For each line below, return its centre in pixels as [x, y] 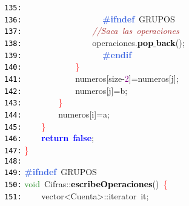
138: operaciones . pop [79, 42]
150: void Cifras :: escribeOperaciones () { [86, 183]
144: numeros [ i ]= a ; [57, 114]
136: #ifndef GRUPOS [90, 18]
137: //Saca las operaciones [92, 31]
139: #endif [68, 54]
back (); [170, 42]
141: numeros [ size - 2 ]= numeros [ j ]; [91, 78]
